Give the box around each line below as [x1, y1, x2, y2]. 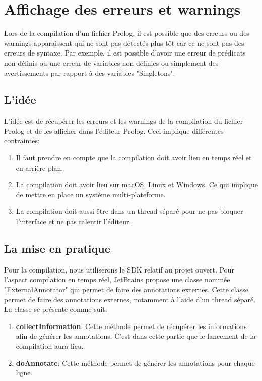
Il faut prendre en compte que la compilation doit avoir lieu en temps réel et [16, 152, 252, 163]
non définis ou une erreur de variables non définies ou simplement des [4, 57, 219, 68]
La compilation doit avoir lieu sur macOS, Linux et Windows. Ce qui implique [16, 179, 258, 190]
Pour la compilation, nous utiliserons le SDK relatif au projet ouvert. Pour [4, 264, 234, 275]
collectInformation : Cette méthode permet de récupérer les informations [16, 320, 247, 331]
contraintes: [4, 135, 40, 146]
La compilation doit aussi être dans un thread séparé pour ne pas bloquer [16, 206, 243, 216]
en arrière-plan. [16, 162, 63, 173]
